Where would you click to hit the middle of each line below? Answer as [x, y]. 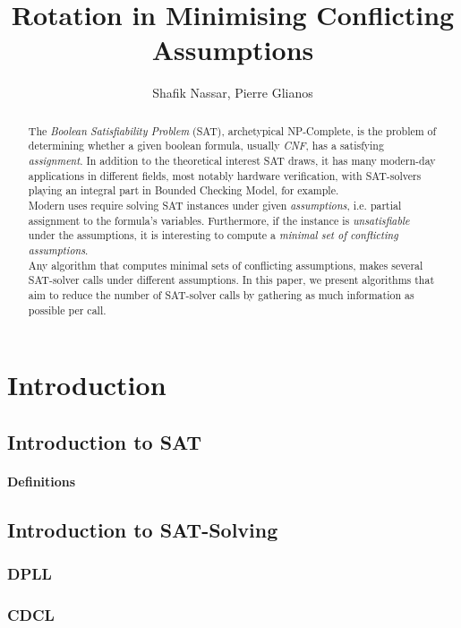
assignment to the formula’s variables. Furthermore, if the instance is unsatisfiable [219, 220]
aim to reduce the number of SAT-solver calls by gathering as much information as [221, 294]
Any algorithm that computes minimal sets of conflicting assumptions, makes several [226, 265]
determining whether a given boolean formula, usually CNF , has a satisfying [206, 146]
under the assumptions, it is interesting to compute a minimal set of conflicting [213, 235]
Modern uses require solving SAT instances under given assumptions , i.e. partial [215, 205]
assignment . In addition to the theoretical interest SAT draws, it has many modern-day [232, 161]
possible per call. [67, 310]
